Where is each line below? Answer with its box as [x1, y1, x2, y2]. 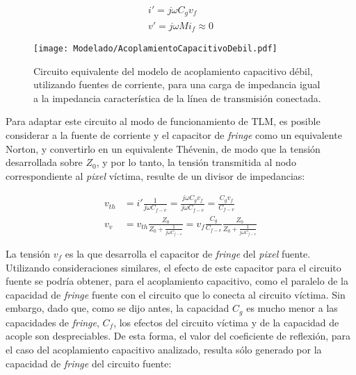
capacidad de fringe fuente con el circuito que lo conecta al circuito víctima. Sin [6, 287, 346, 301]
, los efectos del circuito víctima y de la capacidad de [113, 315, 339, 329]
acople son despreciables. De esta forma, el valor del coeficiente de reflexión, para [6, 328, 351, 343]
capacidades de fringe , [6, 315, 99, 329]
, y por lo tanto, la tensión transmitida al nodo [96, 155, 296, 169]
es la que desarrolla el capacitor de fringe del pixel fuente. [65, 246, 311, 260]
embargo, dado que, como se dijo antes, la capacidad [6, 301, 229, 315]
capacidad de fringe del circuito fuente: [6, 356, 172, 370]
